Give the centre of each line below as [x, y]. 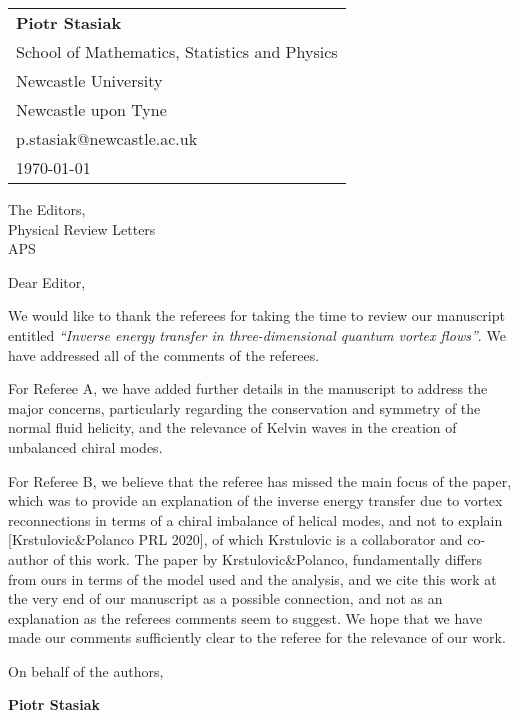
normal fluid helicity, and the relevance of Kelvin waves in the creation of [232, 427]
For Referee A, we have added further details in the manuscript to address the [248, 388]
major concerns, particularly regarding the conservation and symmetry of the [244, 407]
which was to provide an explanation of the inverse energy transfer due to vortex [255, 500]
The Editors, [47, 209]
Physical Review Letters [82, 228]
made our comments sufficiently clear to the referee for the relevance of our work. [257, 637]
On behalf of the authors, [86, 670]
